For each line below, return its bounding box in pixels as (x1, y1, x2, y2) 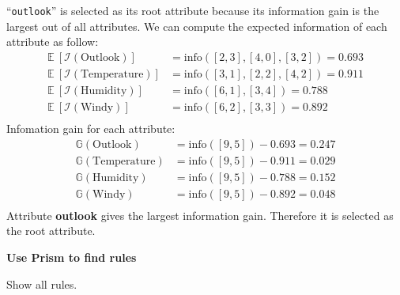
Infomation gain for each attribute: (6, 120, 175, 136)
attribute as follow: (6, 33, 99, 50)
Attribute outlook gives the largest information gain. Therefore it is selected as (6, 206, 394, 223)
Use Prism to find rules (6, 248, 137, 265)
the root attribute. (6, 222, 96, 239)
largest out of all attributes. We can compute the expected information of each (6, 17, 387, 34)
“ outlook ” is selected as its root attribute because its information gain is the (6, 2, 379, 18)
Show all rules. (6, 275, 77, 292)
